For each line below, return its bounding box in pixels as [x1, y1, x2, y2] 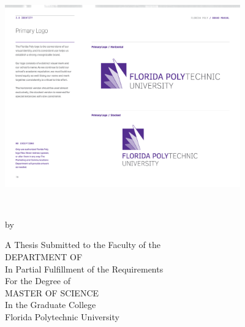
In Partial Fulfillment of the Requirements [5, 262, 164, 275]
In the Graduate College [5, 298, 96, 311]
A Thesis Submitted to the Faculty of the [5, 238, 160, 251]
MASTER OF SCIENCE [5, 286, 99, 299]
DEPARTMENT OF [5, 250, 83, 263]
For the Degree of [5, 274, 71, 287]
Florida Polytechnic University [5, 310, 119, 323]
